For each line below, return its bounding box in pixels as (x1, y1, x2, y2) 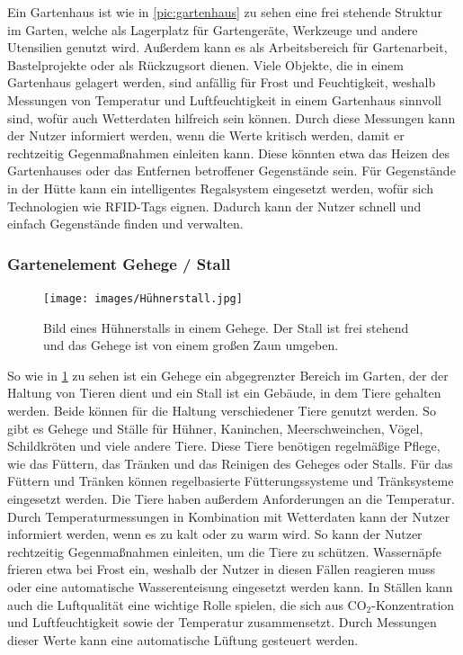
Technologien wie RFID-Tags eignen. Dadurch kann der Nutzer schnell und (7, 196, 422, 215)
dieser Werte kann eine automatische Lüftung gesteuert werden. (7, 630, 359, 649)
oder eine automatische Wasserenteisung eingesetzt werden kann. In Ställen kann (7, 577, 453, 596)
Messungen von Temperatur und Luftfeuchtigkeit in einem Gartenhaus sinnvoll (7, 90, 441, 109)
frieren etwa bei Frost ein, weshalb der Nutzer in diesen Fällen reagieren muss (7, 560, 435, 579)
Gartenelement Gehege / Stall (7, 252, 231, 274)
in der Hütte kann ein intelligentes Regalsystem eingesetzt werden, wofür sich (7, 178, 433, 197)
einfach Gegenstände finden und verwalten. (7, 214, 244, 233)
